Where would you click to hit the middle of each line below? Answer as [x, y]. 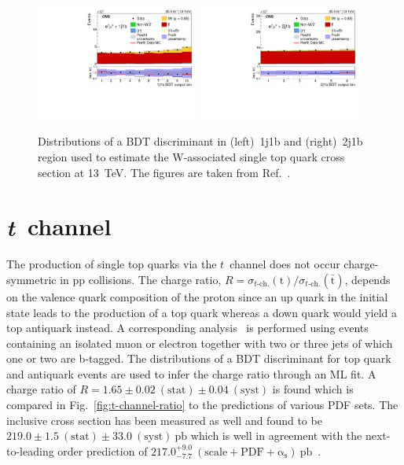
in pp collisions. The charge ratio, [141, 279]
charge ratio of [41, 389]
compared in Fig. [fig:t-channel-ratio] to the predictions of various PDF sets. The [202, 405]
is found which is [313, 389]
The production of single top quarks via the [112, 264]
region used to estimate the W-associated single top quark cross [191, 157]
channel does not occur [285, 264]
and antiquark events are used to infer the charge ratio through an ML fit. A [191, 373]
